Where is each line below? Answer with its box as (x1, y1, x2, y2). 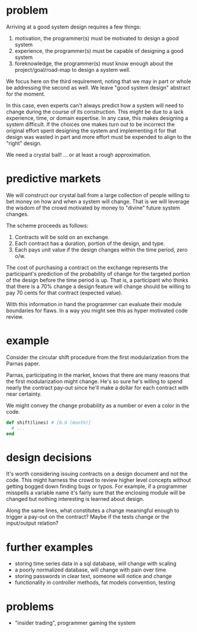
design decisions (6, 450, 92, 464)
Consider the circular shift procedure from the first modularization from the (6, 354, 189, 361)
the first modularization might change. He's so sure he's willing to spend (6, 377, 183, 385)
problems (6, 600, 54, 613)
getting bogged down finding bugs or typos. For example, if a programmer (6, 483, 188, 490)
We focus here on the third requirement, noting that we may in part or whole (6, 78, 191, 85)
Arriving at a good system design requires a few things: (6, 23, 141, 30)
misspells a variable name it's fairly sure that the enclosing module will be (6, 489, 186, 496)
